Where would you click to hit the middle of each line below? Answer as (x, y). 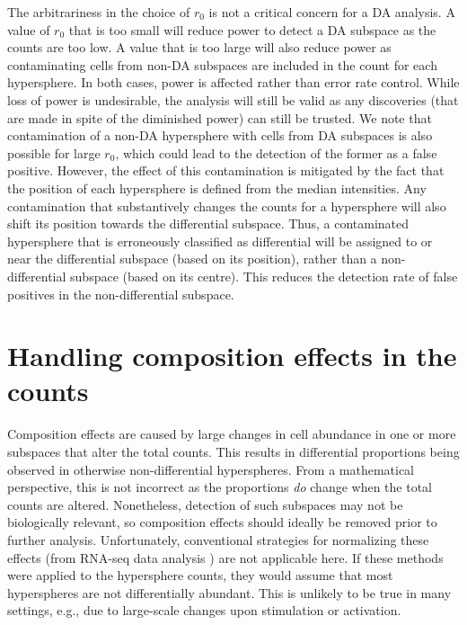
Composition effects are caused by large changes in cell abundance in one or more (232, 434)
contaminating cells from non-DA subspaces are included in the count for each (222, 64)
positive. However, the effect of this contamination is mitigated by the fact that (226, 170)
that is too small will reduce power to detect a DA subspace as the (252, 29)
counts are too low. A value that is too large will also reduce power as (199, 47)
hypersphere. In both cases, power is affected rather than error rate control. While (233, 82)
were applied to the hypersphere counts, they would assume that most (200, 575)
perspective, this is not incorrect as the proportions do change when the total (220, 487)
